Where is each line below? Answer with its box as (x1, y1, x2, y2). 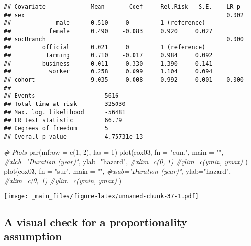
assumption (4, 228, 62, 243)
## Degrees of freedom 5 (4, 124, 108, 132)
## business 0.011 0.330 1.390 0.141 (4, 60, 213, 67)
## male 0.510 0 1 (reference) (4, 19, 206, 27)
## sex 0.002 (4, 11, 244, 18)
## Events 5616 (4, 92, 119, 100)
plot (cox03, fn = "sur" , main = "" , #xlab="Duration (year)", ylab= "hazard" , (4, 166, 231, 176)
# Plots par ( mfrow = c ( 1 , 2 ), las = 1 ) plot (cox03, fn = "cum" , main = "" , (4, 147, 224, 157)
